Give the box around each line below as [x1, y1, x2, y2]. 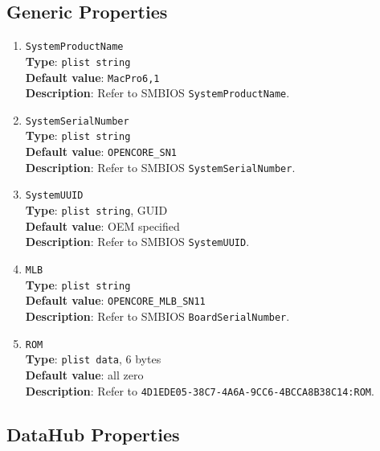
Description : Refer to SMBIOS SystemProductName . [25, 84, 290, 101]
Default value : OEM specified [25, 217, 180, 234]
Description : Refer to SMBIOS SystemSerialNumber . [25, 158, 296, 175]
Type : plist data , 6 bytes [25, 351, 161, 367]
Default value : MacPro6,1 [25, 68, 160, 85]
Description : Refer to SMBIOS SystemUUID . [25, 233, 250, 250]
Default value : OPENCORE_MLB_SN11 [25, 292, 206, 309]
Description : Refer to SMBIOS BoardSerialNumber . [25, 307, 290, 324]
